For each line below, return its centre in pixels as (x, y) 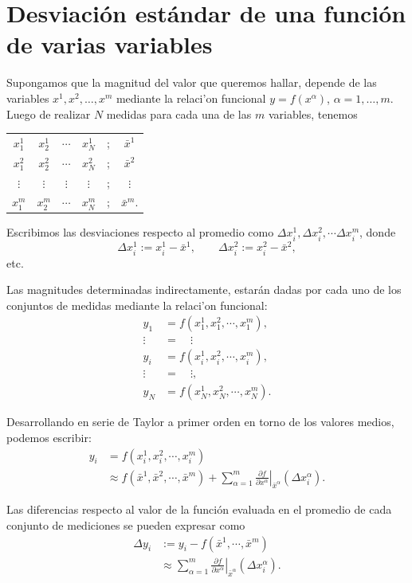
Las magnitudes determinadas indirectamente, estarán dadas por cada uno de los (204, 290)
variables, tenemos (313, 113)
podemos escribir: (49, 438)
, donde (378, 232)
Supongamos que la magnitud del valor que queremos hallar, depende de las (192, 82)
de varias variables (110, 44)
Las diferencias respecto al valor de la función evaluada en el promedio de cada (199, 509)
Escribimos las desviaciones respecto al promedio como (140, 232)
